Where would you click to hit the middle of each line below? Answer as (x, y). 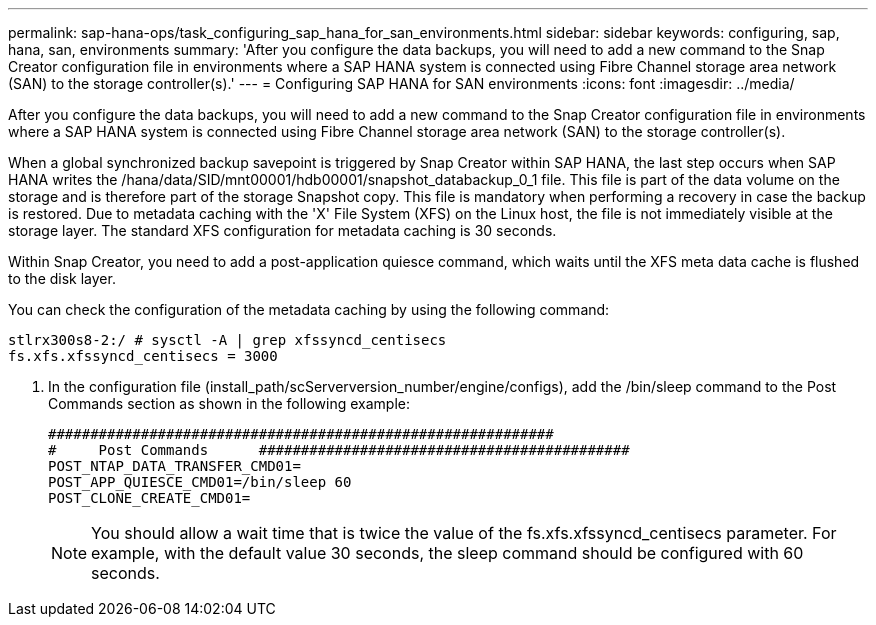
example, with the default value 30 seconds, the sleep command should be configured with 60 (447, 553)
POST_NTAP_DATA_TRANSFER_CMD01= (174, 466)
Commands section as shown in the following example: (229, 403)
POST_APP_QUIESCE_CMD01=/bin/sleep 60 (200, 482)
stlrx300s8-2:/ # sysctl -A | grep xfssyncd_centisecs (227, 340)
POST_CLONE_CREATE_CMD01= (149, 498)
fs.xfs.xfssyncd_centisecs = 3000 (143, 356)
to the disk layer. (62, 278)
